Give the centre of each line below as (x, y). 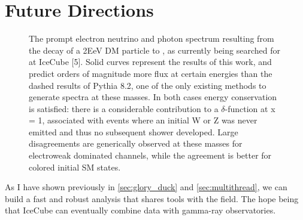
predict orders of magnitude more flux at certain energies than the (151, 73)
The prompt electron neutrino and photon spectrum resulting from (151, 38)
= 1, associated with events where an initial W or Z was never (143, 120)
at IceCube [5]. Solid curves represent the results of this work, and (150, 62)
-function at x (250, 108)
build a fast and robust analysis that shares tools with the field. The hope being (152, 198)
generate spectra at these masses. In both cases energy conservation (153, 97)
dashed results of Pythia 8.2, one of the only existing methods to (148, 85)
